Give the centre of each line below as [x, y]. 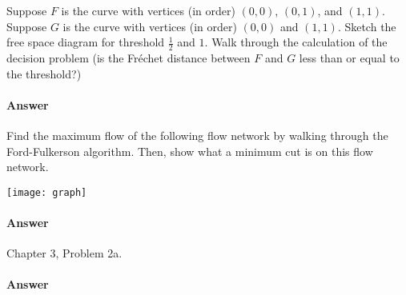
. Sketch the [367, 26]
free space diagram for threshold [86, 42]
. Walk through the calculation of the [296, 42]
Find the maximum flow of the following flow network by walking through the [197, 135]
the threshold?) [44, 73]
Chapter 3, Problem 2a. [64, 253]
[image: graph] [47, 192]
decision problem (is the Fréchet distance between [129, 58]
